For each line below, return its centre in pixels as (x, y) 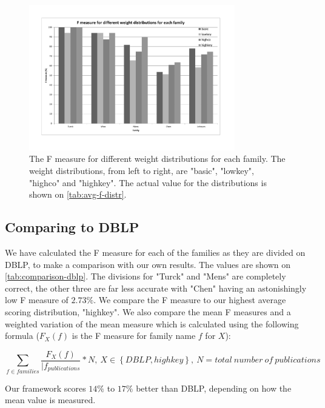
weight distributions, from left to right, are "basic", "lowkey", (142, 170)
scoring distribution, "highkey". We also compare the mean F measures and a (148, 311)
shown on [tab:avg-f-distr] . (78, 194)
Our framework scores (45, 388)
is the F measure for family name (134, 336)
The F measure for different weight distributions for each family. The (157, 159)
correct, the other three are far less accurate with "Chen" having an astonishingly (156, 288)
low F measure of (37, 300)
